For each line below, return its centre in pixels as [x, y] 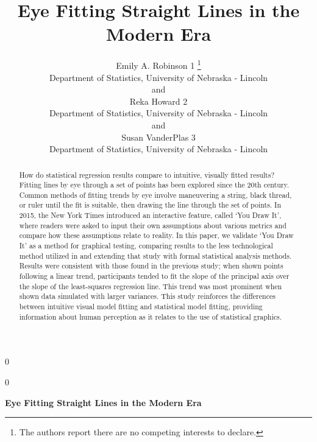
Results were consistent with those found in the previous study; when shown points [151, 266]
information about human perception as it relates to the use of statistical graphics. [151, 316]
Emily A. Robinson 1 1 [158, 64]
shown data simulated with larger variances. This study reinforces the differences [147, 296]
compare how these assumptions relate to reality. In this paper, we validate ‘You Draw [156, 235]
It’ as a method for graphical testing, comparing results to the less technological [146, 246]
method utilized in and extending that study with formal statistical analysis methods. [155, 255]
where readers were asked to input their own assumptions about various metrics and [153, 225]
